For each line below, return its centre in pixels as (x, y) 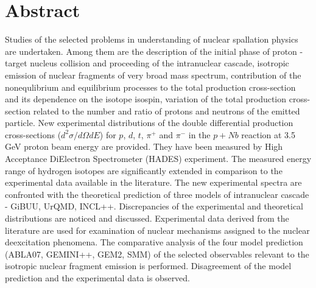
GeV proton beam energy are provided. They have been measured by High (144, 146)
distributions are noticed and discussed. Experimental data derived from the (147, 218)
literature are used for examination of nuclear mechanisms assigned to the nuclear (157, 230)
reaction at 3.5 (269, 134)
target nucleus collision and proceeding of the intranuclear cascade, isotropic (147, 63)
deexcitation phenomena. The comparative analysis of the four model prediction (154, 242)
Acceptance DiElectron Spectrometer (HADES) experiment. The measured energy (158, 159)
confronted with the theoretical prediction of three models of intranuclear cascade (157, 194)
